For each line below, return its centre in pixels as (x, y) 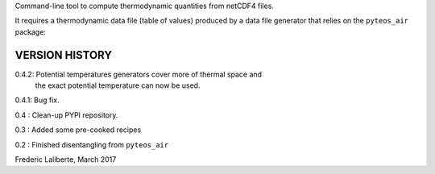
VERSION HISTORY (64, 55)
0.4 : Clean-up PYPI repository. (66, 115)
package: (30, 31)
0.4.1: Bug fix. (37, 100)
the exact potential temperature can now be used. (118, 85)
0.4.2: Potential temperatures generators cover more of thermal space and (138, 74)
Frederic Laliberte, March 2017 (66, 159)
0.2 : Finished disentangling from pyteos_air (92, 144)
